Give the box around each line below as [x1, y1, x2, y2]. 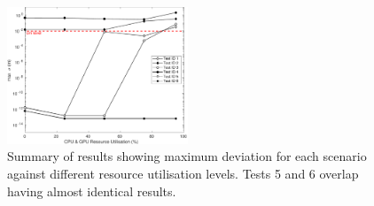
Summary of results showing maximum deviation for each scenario [7, 147, 367, 165]
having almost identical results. [7, 181, 176, 200]
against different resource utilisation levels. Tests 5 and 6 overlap [7, 164, 359, 182]
